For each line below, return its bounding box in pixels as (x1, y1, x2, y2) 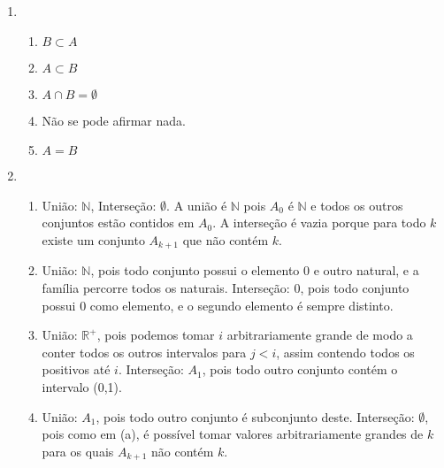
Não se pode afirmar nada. (42, 111, 186, 129)
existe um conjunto (42, 230, 145, 249)
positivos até (42, 360, 111, 379)
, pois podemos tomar (96, 326, 215, 344)
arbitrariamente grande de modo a (226, 326, 413, 344)
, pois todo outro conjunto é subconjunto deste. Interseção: (96, 407, 415, 426)
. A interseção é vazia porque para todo (212, 213, 426, 232)
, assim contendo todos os (276, 342, 415, 361)
